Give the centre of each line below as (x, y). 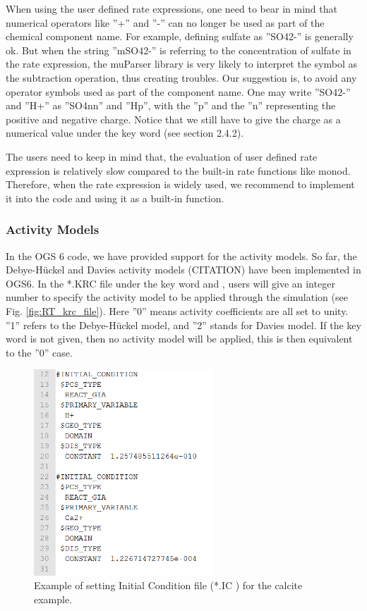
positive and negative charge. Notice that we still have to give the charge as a (173, 119)
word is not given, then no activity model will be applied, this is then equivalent (179, 339)
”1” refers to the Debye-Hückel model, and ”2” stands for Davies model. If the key (183, 325)
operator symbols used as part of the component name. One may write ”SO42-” (178, 91)
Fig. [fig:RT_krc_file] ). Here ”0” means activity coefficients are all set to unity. (177, 310)
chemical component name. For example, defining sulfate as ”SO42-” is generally (180, 36)
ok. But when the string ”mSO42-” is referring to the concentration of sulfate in (179, 50)
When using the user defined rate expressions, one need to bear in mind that (172, 8)
